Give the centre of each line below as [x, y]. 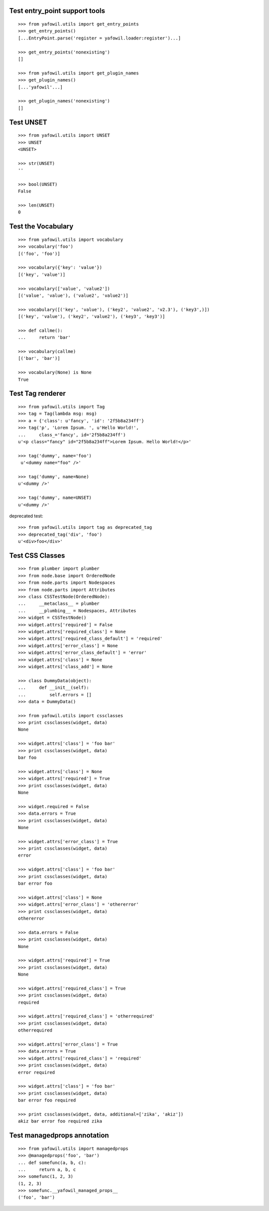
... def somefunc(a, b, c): [52, 1163]
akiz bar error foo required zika [60, 1121]
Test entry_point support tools [57, 11]
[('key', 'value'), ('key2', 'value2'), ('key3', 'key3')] [92, 317]
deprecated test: [26, 516]
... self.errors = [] [55, 694]
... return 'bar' [44, 338]
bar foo [27, 758]
